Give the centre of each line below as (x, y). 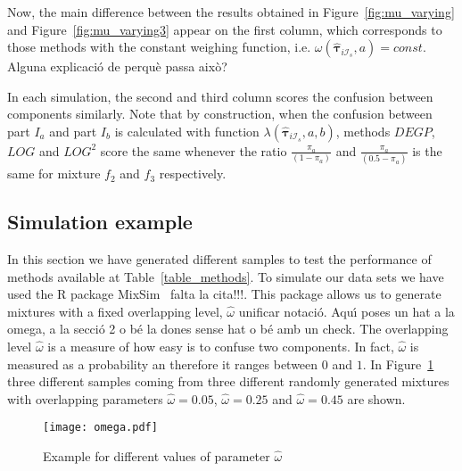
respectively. (193, 174)
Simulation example (100, 222)
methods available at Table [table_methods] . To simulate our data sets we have (226, 276)
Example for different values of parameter (157, 456)
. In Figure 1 (398, 364)
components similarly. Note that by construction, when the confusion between (220, 114)
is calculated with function (187, 131)
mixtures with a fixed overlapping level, (115, 311)
